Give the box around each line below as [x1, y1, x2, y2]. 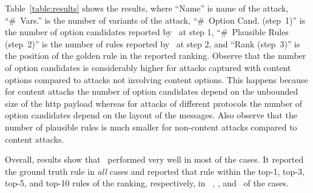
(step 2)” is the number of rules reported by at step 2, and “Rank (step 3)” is [5, 37, 300, 50]
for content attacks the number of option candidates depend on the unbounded [5, 85, 298, 98]
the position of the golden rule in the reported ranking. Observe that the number [5, 49, 306, 62]
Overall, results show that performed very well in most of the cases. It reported [5, 153, 304, 166]
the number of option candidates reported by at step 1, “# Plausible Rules [5, 25, 289, 38]
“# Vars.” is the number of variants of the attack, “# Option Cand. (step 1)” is [5, 13, 306, 26]
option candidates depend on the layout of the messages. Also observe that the [5, 109, 297, 121]
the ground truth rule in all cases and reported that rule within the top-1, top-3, [5, 164, 305, 177]
